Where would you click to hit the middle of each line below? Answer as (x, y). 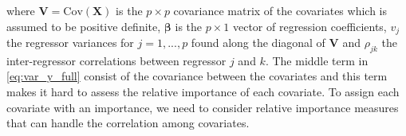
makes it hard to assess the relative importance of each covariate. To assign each (203, 92)
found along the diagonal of (258, 43)
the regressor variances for (70, 43)
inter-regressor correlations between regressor (116, 60)
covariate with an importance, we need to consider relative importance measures (203, 107)
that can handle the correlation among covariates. (128, 123)
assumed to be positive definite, (84, 26)
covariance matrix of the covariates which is (280, 10)
